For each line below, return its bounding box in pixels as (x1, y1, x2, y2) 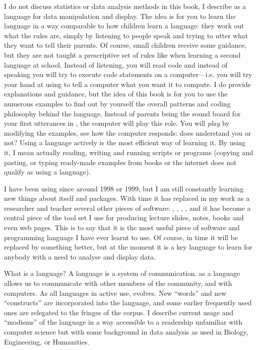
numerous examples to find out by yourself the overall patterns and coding (4, 98, 231, 108)
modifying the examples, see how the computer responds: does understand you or (4, 127, 252, 138)
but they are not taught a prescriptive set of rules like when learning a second (4, 49, 241, 60)
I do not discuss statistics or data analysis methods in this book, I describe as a (4, 1, 246, 11)
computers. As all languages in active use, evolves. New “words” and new (4, 287, 227, 298)
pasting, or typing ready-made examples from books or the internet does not (4, 157, 237, 167)
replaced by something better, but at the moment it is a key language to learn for (4, 242, 253, 252)
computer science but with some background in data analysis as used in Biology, (4, 327, 249, 337)
